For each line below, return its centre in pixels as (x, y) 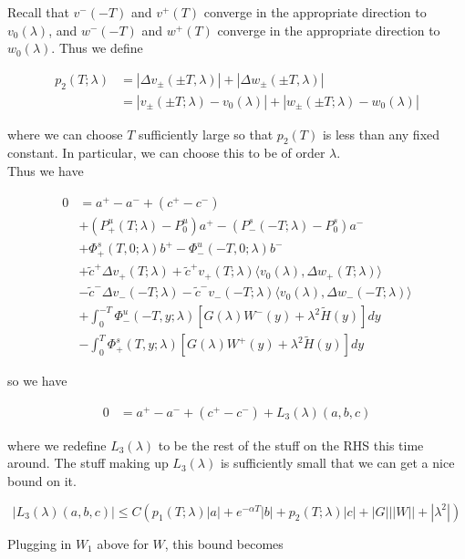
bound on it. (42, 481)
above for (123, 543)
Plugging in (40, 543)
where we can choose (65, 134)
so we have (37, 381)
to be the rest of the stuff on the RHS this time (291, 445)
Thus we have (46, 171)
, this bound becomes (224, 543)
